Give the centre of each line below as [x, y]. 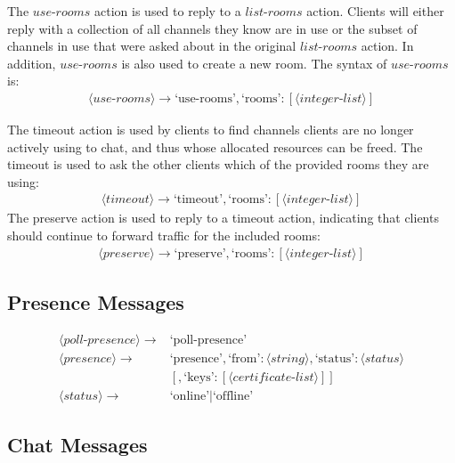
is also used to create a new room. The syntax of [254, 63]
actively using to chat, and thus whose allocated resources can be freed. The [215, 146]
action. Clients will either [375, 11]
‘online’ [190, 396]
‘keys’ [199, 377]
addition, [32, 63]
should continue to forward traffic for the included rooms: [164, 235]
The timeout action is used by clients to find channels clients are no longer [211, 129]
